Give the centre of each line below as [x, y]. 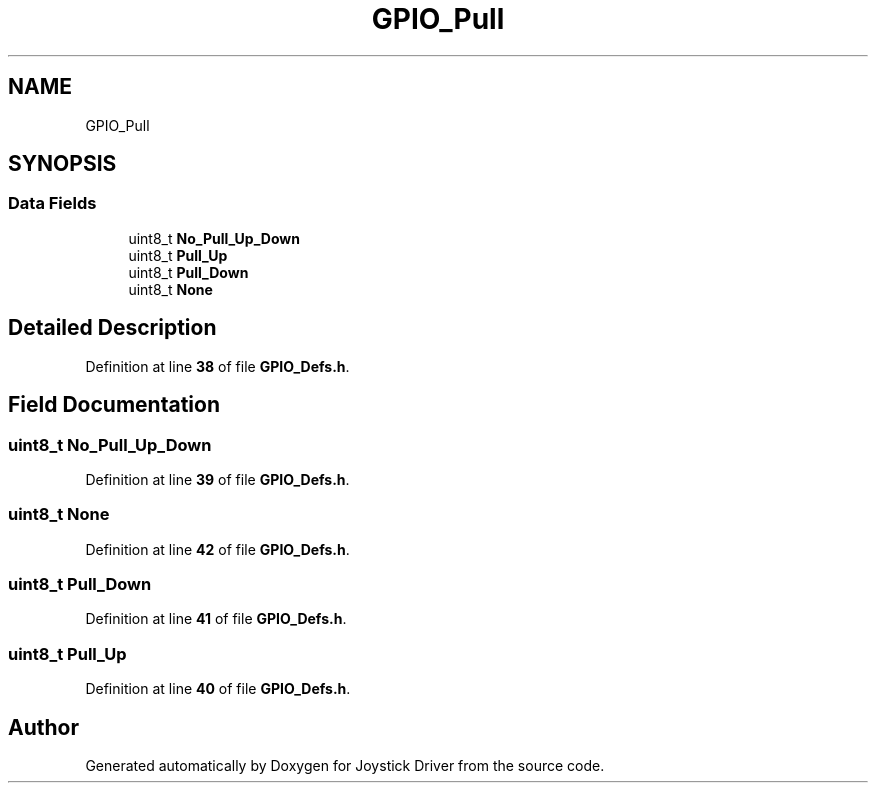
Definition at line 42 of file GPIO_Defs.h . [217, 549]
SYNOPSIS [62, 164]
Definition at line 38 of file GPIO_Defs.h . [217, 366]
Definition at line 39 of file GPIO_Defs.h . [217, 479]
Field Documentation [114, 405]
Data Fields [52, 203]
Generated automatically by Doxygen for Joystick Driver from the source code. [345, 765]
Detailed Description [112, 328]
